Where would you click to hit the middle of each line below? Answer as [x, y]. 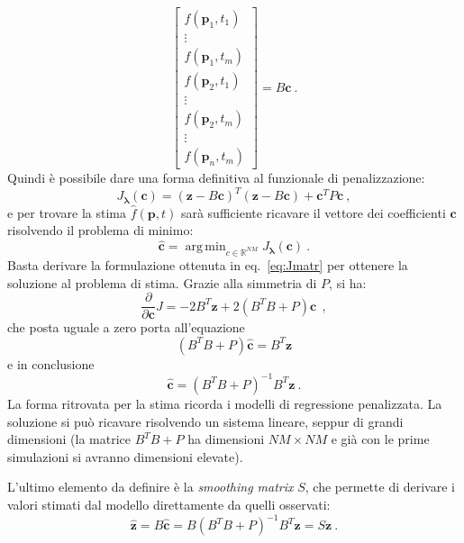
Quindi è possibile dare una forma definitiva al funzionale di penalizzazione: [216, 178]
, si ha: [348, 282]
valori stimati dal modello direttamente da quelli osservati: [169, 504]
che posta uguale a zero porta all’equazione [126, 327]
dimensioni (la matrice [69, 439]
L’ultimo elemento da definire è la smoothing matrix [150, 487]
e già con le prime [380, 439]
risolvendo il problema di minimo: [100, 230]
